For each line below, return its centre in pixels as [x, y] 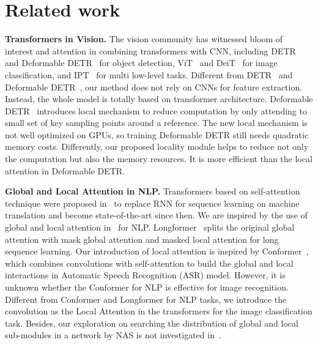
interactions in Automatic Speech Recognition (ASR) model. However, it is [145, 275]
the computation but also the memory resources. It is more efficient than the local [159, 159]
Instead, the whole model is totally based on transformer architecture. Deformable [159, 99]
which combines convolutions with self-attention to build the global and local [149, 263]
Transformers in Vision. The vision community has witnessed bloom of [144, 39]
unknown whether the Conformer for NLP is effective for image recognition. [147, 287]
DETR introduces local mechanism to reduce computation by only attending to [156, 110]
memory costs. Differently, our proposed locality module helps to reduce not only [157, 147]
